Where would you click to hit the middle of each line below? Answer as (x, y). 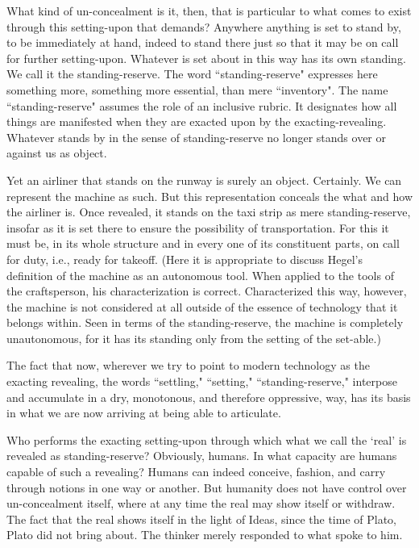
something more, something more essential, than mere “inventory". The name (197, 89)
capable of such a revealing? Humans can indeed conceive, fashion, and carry (196, 472)
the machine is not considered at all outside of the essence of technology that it (202, 306)
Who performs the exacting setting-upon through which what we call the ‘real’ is (207, 439)
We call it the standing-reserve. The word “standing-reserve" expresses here (192, 74)
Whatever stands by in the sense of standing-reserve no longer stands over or (196, 137)
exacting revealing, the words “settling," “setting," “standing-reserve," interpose (202, 381)
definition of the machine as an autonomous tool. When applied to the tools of (200, 275)
